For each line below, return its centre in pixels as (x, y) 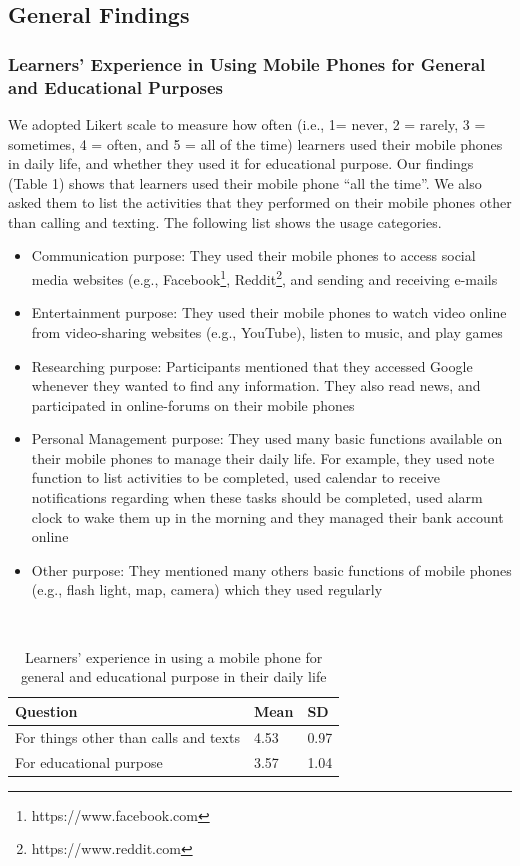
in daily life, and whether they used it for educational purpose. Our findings (241, 163)
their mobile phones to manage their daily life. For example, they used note (263, 457)
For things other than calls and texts (127, 736)
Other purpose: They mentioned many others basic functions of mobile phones (271, 569)
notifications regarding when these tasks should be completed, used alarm (257, 497)
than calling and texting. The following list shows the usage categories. (225, 221)
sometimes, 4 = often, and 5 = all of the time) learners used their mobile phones (255, 143)
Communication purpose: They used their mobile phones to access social (253, 255)
